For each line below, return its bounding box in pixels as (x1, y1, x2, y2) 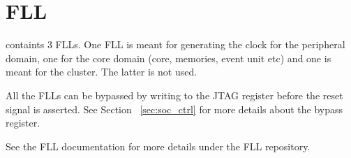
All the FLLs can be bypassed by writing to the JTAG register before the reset (6, 87, 343, 102)
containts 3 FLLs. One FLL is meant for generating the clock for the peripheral (6, 37, 345, 52)
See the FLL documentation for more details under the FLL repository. (6, 138, 311, 153)
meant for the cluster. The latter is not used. (6, 64, 197, 79)
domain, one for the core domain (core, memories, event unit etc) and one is (6, 50, 331, 65)
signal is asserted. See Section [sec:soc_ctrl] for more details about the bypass (6, 101, 343, 116)
